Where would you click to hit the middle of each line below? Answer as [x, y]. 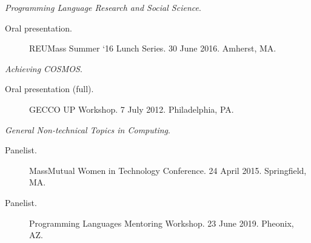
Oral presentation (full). [49, 89]
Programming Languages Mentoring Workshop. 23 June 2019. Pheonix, [162, 223]
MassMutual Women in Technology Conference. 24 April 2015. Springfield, [168, 170]
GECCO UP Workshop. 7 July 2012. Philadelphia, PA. [132, 109]
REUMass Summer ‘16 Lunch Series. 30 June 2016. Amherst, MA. [153, 48]
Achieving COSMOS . [44, 68]
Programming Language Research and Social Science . [103, 7]
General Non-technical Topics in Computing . [88, 129]
